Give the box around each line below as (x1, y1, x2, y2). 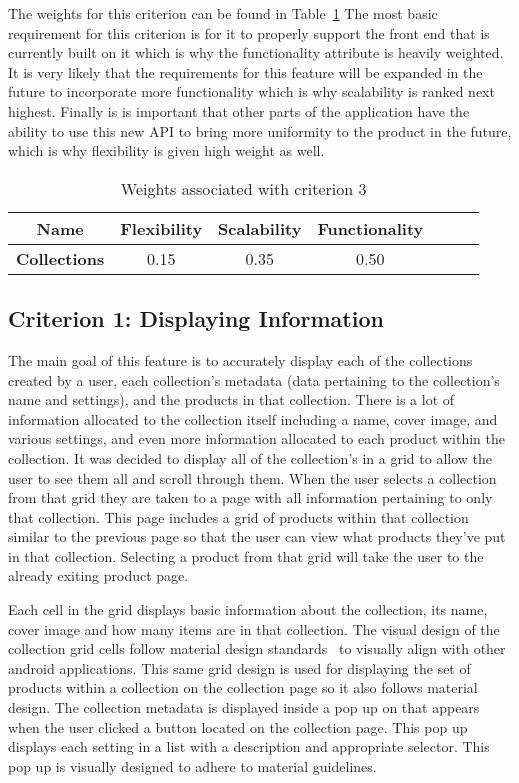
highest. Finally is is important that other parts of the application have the (8, 100, 470, 121)
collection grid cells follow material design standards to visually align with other (8, 638, 506, 659)
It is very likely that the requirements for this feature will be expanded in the (8, 61, 483, 82)
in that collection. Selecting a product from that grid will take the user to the (8, 545, 484, 566)
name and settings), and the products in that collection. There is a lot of (8, 389, 455, 410)
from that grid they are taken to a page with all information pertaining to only (8, 487, 493, 508)
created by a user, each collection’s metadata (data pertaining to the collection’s (8, 369, 500, 390)
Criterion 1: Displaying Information (8, 303, 384, 334)
